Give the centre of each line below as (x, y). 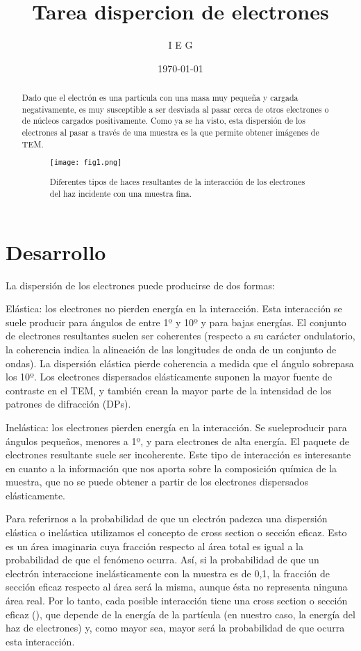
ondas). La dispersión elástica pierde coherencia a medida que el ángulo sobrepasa (180, 363)
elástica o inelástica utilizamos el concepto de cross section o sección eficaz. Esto (176, 532)
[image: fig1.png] (86, 163)
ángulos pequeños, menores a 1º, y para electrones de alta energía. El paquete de (177, 441)
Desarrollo (56, 251)
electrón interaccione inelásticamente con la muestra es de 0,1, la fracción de (168, 573)
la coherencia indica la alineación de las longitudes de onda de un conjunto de (171, 349)
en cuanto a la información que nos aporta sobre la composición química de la (171, 468)
